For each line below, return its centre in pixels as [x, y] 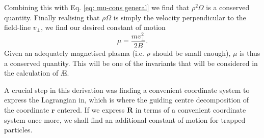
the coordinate [27, 110]
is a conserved [228, 7]
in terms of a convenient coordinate [191, 110]
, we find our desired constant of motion [103, 27]
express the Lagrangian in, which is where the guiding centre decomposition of [127, 100]
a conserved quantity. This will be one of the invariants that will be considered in [131, 63]
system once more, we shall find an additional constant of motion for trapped [125, 119]
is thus [250, 53]
